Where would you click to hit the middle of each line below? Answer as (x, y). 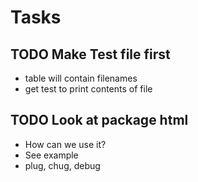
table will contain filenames (81, 78)
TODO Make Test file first (90, 54)
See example (51, 155)
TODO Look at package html (99, 120)
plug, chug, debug (62, 165)
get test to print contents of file (88, 89)
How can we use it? (65, 144)
